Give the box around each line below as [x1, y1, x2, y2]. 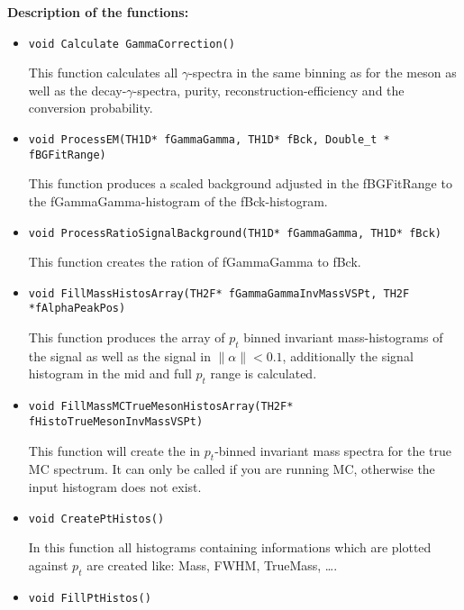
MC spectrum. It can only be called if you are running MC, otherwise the [28, 460, 435, 478]
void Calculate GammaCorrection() [28, 37, 235, 50]
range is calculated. [210, 364, 317, 383]
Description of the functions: [7, 3, 189, 21]
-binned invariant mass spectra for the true [214, 441, 452, 460]
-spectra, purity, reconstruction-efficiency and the [132, 80, 405, 99]
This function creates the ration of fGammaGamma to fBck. [28, 252, 361, 271]
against [28, 555, 68, 574]
